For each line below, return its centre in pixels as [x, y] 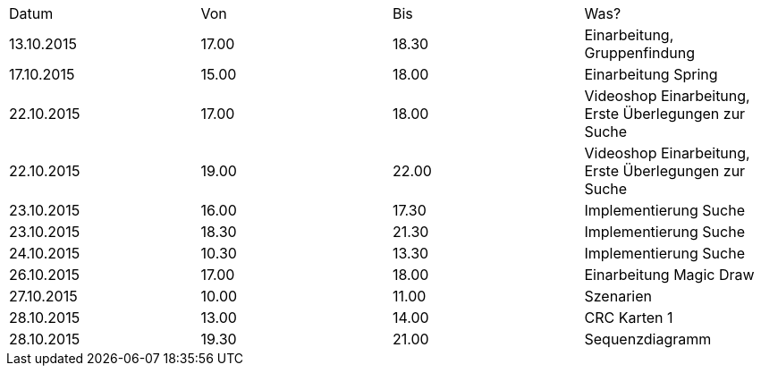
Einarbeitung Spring [651, 74]
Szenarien [618, 296]
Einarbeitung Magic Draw [669, 275]
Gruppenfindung [640, 53]
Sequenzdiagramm [648, 339]
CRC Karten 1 [629, 318]
